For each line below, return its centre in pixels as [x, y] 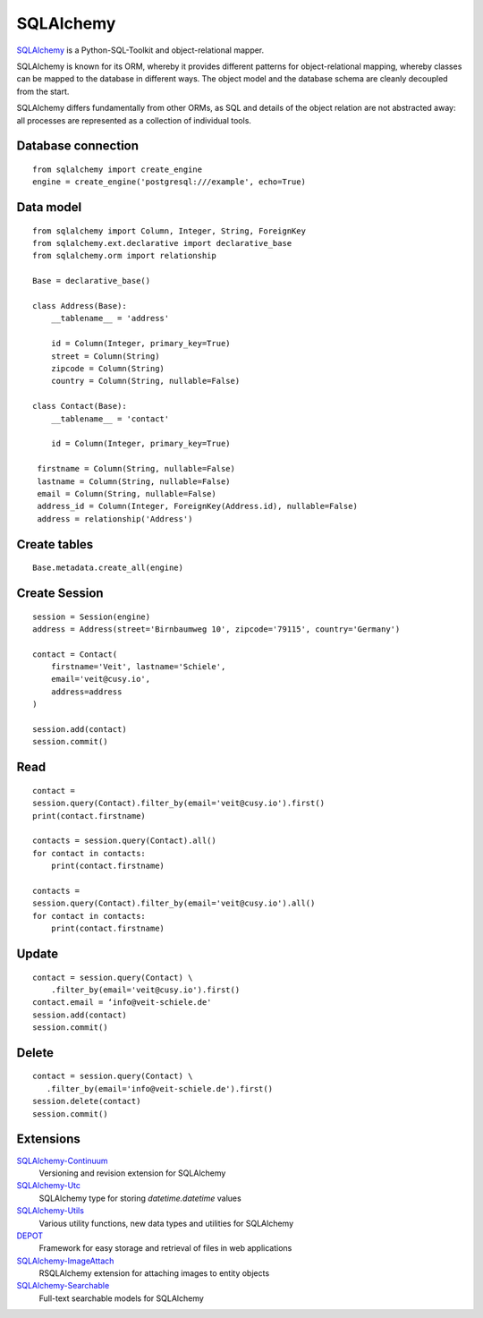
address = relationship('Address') [115, 519]
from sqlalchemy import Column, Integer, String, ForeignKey [169, 231]
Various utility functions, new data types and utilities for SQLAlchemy [166, 1223]
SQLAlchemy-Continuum [62, 1161]
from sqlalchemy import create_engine [118, 169]
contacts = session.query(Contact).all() [124, 841]
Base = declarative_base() [92, 281]
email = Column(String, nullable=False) [127, 493]
